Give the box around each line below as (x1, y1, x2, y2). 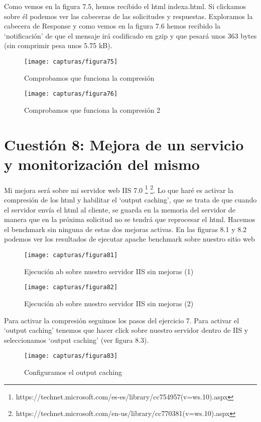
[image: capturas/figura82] (24, 284, 118, 291)
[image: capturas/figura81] (24, 252, 118, 259)
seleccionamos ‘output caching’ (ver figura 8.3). (4, 334, 149, 345)
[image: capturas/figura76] (24, 90, 118, 98)
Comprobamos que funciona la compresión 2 (24, 104, 160, 115)
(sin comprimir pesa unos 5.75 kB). (4, 40, 112, 51)
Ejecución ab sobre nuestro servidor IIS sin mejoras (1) (24, 266, 194, 276)
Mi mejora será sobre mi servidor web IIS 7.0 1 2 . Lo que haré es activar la (4, 183, 233, 195)
